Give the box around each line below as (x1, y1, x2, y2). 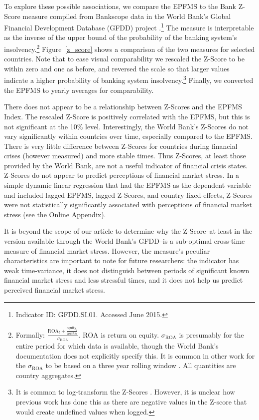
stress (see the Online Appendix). (4, 209, 106, 219)
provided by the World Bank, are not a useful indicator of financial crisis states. (4, 160, 248, 170)
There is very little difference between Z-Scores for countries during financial (4, 140, 238, 151)
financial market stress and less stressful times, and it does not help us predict (4, 275, 243, 285)
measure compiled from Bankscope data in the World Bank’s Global (22, 10, 231, 21)
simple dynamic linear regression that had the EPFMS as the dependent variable (4, 180, 251, 190)
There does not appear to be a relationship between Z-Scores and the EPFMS (4, 101, 242, 112)
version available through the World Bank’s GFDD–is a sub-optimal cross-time (4, 236, 245, 246)
